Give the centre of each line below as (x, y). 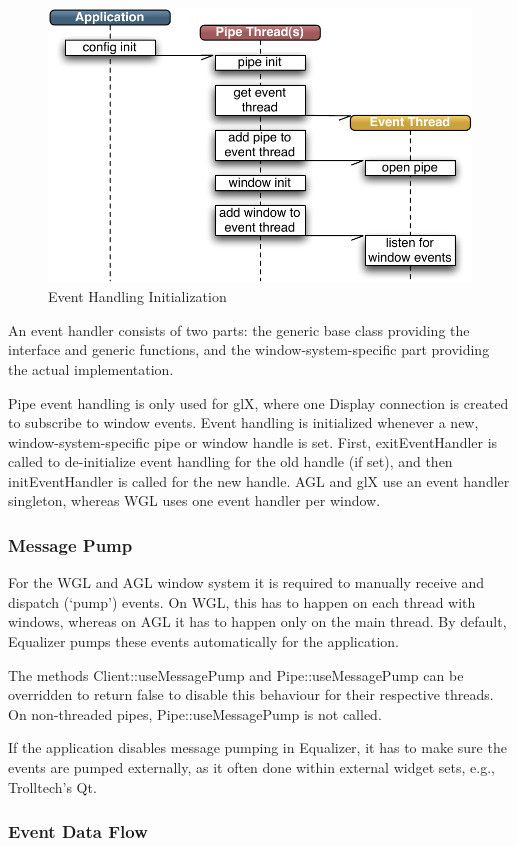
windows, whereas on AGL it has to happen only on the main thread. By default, (257, 621)
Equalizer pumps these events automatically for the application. (203, 641)
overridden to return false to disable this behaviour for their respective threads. (251, 694)
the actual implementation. (91, 368)
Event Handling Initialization (137, 296)
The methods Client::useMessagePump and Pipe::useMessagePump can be (236, 674)
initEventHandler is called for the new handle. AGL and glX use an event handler (259, 480)
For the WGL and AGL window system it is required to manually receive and (246, 582)
